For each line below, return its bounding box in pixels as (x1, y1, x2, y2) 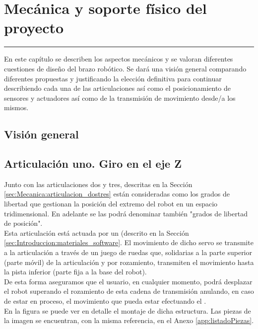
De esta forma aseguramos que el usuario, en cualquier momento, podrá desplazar (4, 276, 253, 286)
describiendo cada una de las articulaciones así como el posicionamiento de (4, 83, 231, 93)
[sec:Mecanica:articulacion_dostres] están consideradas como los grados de (4, 189, 230, 199)
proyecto (4, 17, 64, 38)
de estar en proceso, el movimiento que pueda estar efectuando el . (4, 295, 206, 306)
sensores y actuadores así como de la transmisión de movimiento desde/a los (4, 92, 236, 103)
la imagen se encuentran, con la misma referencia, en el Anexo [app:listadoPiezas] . (4, 315, 254, 326)
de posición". (4, 218, 43, 228)
